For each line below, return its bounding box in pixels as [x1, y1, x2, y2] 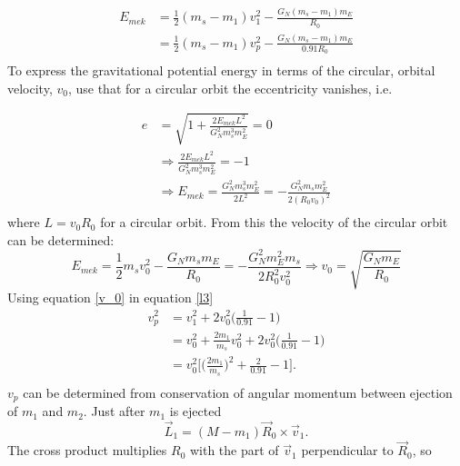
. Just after [83, 402, 145, 421]
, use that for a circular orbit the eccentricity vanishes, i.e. [67, 78, 393, 97]
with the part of [189, 441, 279, 460]
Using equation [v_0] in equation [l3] [7, 288, 214, 307]
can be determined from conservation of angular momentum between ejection [23, 382, 453, 402]
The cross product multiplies [7, 441, 167, 460]
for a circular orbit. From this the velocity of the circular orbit [100, 213, 448, 232]
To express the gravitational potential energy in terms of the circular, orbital [7, 61, 435, 80]
